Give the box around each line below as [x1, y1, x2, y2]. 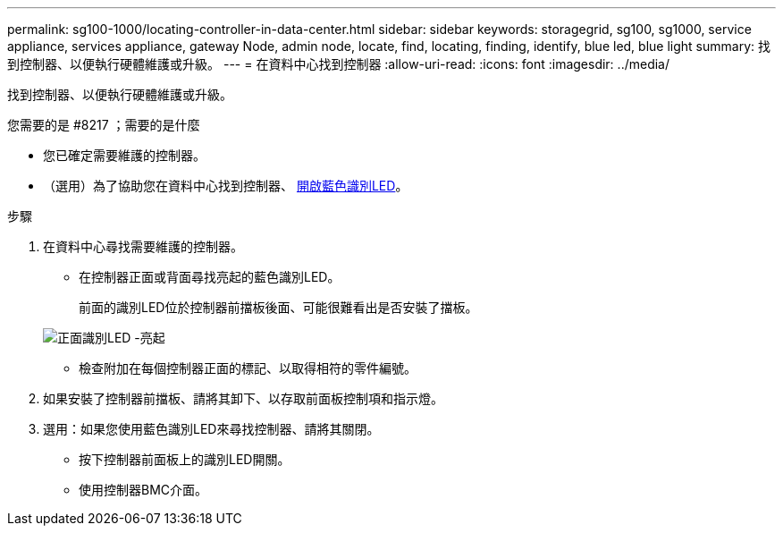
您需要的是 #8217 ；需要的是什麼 [7, 117, 200, 132]
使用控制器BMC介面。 [79, 482, 208, 497]
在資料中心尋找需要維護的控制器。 [43, 239, 243, 254]
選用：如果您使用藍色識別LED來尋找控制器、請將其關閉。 [43, 421, 380, 436]
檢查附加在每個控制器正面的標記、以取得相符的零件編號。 [79, 360, 417, 376]
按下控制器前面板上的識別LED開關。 [79, 452, 290, 467]
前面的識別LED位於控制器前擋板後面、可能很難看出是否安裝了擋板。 [79, 300, 478, 315]
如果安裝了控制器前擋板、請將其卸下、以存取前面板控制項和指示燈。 [43, 391, 443, 406]
